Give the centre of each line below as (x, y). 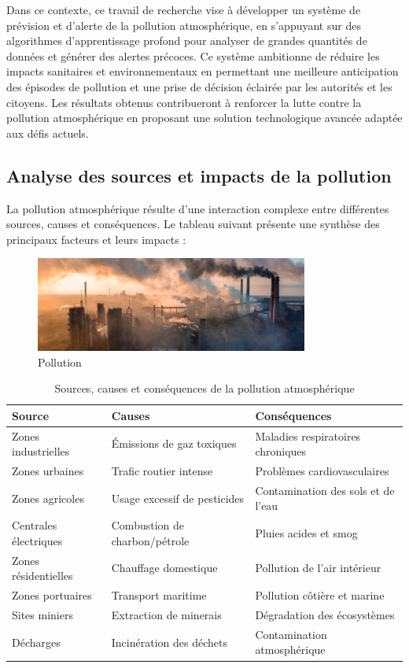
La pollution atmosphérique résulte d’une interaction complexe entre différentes (198, 208)
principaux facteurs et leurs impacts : (96, 239)
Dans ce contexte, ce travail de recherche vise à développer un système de (184, 9)
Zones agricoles (48, 498)
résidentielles (42, 576)
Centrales (35, 525)
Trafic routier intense (162, 470)
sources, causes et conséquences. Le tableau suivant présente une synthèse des (193, 224)
